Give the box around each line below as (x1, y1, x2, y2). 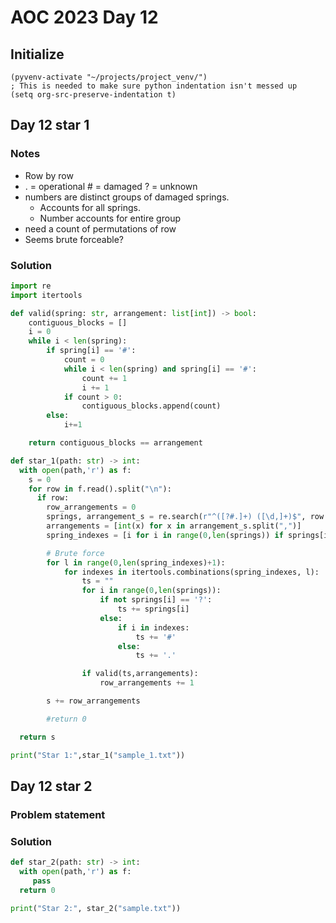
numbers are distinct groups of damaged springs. (24, 191, 230, 203)
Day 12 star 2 (10, 778, 93, 795)
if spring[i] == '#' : (46, 346, 137, 356)
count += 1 (81, 373, 128, 383)
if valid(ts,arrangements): (81, 669, 199, 679)
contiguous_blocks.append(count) (81, 401, 222, 411)
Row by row (24, 169, 74, 181)
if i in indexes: (117, 622, 190, 633)
